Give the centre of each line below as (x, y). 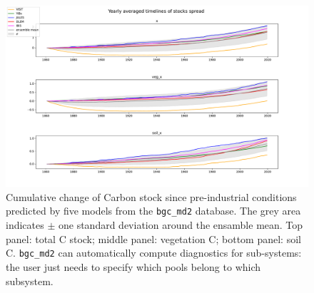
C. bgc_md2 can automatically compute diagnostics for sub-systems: (154, 253)
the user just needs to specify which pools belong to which (133, 266)
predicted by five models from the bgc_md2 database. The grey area (153, 211)
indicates (25, 225)
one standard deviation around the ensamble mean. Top (181, 225)
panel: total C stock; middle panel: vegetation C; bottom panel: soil (153, 238)
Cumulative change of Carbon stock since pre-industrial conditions (151, 196)
